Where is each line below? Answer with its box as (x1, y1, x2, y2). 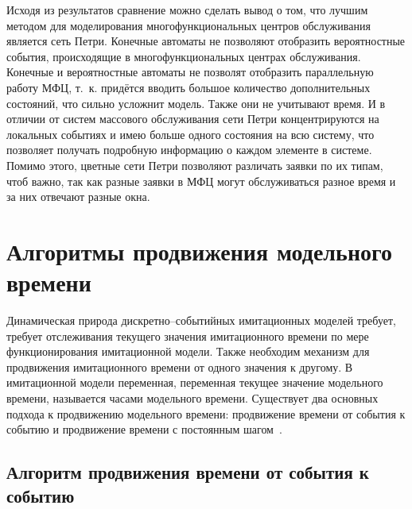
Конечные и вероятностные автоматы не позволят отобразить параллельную (6, 64, 374, 80)
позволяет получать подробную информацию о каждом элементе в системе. (6, 141, 372, 158)
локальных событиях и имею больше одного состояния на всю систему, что (6, 125, 375, 142)
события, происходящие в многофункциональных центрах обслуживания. (6, 48, 361, 64)
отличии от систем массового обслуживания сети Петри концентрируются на (6, 110, 379, 127)
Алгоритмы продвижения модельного (6, 234, 393, 267)
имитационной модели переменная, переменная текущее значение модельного (6, 374, 383, 391)
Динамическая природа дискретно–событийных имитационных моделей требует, (6, 312, 396, 329)
